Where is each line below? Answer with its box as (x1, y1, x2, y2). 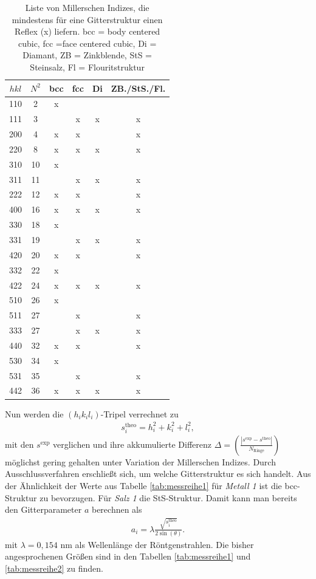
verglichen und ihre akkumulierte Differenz (53, 437, 212, 450)
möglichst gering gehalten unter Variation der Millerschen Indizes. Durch (5, 455, 276, 468)
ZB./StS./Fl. (111, 81, 166, 94)
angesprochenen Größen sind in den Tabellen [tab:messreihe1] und (5, 550, 251, 563)
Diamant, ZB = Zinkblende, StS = (22, 49, 152, 61)
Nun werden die (5, 407, 64, 420)
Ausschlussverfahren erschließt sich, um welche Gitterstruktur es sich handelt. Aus (5, 467, 311, 480)
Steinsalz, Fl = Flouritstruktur (30, 60, 145, 73)
